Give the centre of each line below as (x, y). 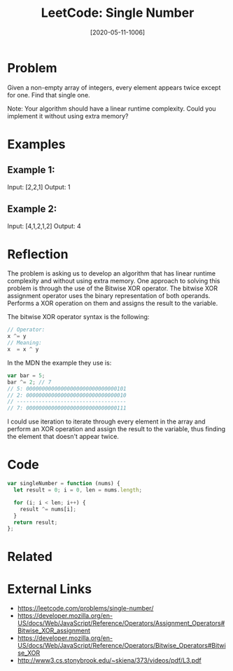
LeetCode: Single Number (118, 13)
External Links (50, 589)
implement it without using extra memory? (68, 116)
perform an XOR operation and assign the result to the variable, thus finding (116, 429)
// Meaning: (24, 343)
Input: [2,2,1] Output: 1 (39, 187)
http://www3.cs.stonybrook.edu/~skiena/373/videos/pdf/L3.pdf (109, 660)
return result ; (36, 522)
